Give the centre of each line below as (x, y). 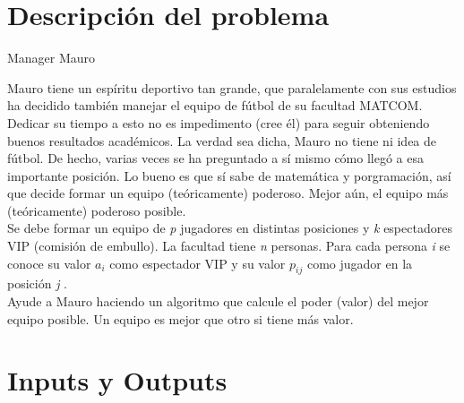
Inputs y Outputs (117, 380)
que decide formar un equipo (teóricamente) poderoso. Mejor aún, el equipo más (228, 193)
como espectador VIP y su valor (198, 263)
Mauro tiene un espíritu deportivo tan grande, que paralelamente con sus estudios (232, 87)
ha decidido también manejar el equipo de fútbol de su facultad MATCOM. (215, 105)
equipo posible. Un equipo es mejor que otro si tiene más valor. (180, 318)
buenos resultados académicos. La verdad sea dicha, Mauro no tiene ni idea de (222, 140)
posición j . (38, 283)
